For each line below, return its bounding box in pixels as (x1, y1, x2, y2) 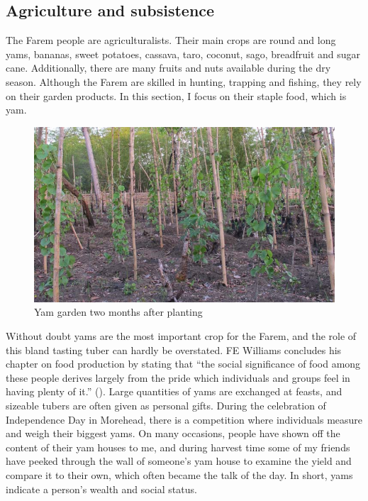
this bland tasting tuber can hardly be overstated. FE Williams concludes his (6, 342, 342, 357)
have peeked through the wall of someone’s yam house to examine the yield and (6, 453, 352, 468)
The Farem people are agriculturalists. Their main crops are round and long (6, 33, 336, 48)
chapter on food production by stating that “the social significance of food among (6, 356, 361, 371)
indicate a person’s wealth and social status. (6, 481, 197, 496)
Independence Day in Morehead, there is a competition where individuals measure (6, 412, 363, 426)
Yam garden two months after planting (34, 304, 203, 319)
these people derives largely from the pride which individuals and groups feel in (6, 370, 350, 385)
